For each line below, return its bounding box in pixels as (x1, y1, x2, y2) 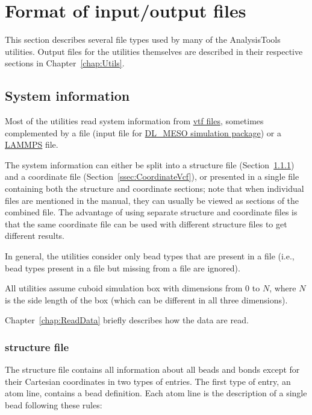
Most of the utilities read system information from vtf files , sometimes (5, 115, 264, 127)
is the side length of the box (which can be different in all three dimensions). (5, 293, 288, 306)
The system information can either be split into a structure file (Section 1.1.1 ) (5, 158, 295, 171)
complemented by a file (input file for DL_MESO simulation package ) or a (5, 126, 281, 139)
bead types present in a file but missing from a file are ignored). (5, 261, 240, 274)
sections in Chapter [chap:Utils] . (5, 57, 125, 69)
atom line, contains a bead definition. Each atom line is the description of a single (5, 387, 307, 399)
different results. (5, 229, 65, 242)
